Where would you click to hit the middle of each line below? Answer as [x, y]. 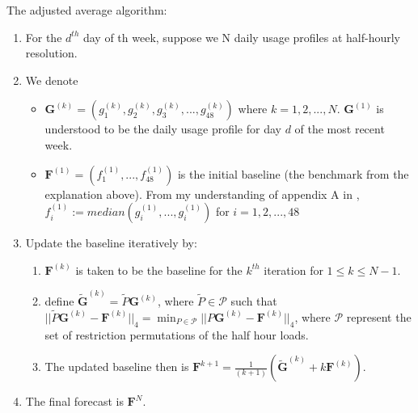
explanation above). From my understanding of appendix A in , [202, 194]
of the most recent [340, 129]
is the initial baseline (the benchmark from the [293, 173]
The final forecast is [74, 401]
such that [254, 301]
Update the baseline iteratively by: [111, 243]
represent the [379, 316]
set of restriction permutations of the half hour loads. [177, 334]
